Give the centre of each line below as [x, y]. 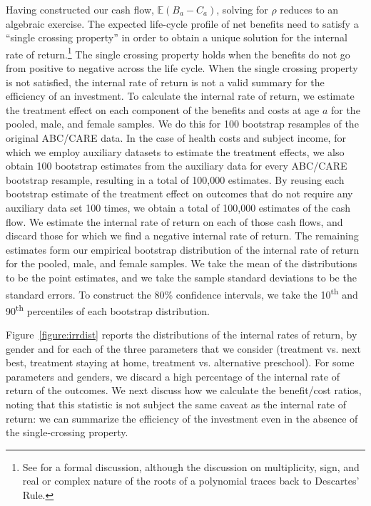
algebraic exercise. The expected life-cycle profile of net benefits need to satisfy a [182, 23]
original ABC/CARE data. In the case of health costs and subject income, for [176, 138]
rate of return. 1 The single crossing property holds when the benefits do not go [178, 53]
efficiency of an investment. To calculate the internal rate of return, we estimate [180, 96]
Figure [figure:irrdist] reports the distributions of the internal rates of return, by [182, 335]
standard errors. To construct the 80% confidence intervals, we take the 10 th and [182, 293]
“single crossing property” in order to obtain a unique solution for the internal [177, 37]
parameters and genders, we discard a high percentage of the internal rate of [173, 376]
